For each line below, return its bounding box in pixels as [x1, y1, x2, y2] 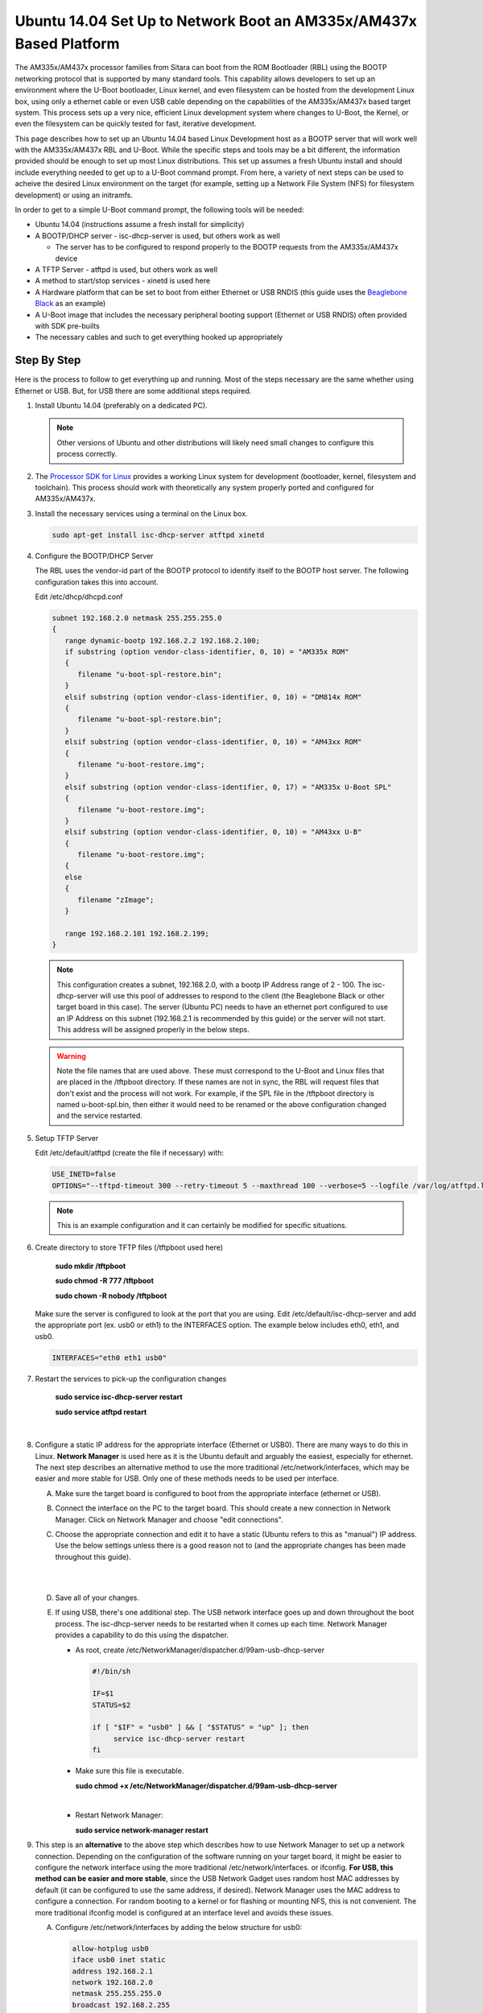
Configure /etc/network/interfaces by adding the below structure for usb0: [55, 1922, 303, 1932]
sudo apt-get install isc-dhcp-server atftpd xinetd [52, 530, 265, 539]
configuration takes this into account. [35, 577, 159, 587]
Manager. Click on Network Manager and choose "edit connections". [55, 1515, 283, 1524]
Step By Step [14, 353, 81, 367]
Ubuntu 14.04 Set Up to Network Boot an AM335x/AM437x [14, 12, 418, 30]
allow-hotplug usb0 [72, 1944, 149, 1953]
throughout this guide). [55, 1552, 132, 1561]
